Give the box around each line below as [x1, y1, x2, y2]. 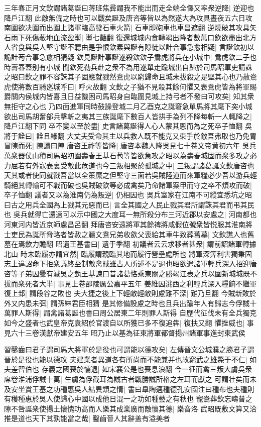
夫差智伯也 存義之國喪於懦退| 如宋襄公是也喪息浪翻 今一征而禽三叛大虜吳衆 [4, 364, 252, 374]
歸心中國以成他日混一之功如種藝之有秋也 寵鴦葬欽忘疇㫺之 [60, 393, 252, 404]
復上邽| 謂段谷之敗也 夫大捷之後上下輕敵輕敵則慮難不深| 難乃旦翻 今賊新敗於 [4, 288, 256, 298]
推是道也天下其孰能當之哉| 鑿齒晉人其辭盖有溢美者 [4, 413, 170, 423]
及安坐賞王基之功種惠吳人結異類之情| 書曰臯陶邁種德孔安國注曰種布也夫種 [4, 383, 247, 394]
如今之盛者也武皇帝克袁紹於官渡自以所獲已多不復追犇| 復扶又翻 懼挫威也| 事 [4, 317, 254, 328]
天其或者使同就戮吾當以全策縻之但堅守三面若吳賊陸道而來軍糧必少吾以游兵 [4, 170, 250, 180]
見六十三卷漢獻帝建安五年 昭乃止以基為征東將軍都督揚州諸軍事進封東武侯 [4, 327, 245, 338]
